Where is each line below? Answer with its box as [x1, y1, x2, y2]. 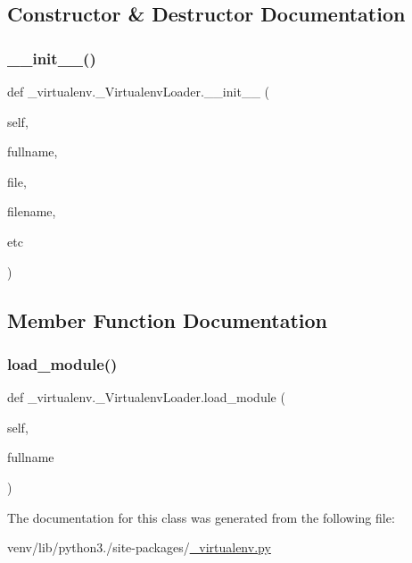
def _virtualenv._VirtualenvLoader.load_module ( [7, 388, 285, 407]
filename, [7, 202, 56, 221]
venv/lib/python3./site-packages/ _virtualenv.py [7, 538, 271, 557]
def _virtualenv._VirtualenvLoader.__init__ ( [7, 82, 269, 100]
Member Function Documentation [7, 306, 328, 333]
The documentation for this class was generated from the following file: [7, 508, 395, 526]
